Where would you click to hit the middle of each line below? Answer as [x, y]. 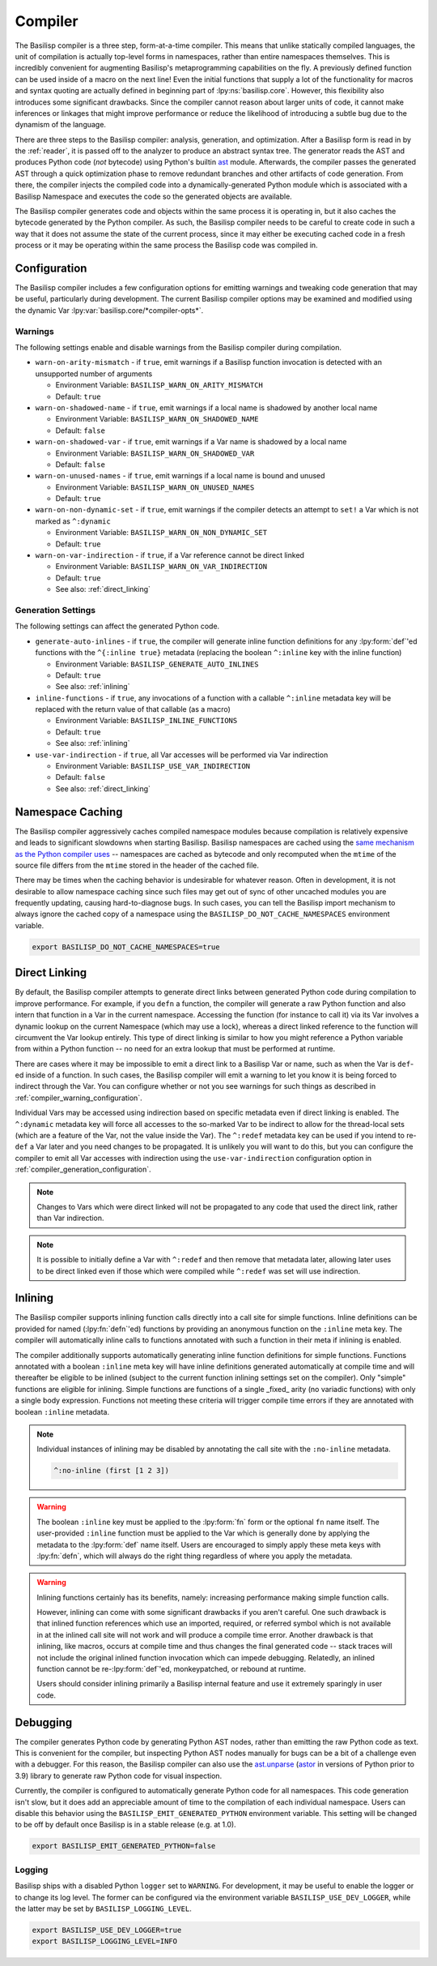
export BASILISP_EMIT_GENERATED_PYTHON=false [124, 1846]
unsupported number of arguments [94, 374]
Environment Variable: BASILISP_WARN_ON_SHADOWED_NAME [157, 419]
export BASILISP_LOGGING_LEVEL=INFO [105, 1941]
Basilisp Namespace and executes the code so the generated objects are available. [154, 196]
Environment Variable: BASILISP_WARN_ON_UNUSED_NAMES [155, 487]
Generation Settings [55, 610]
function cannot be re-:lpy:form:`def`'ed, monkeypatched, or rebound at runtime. [172, 1669]
